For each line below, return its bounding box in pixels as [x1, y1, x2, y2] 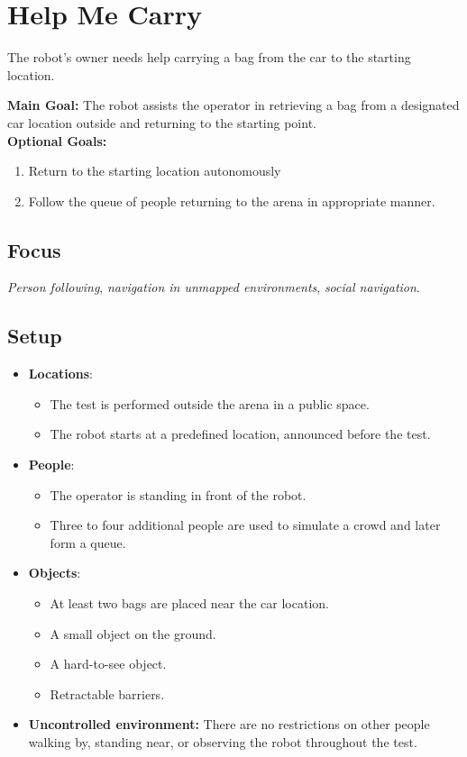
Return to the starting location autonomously [28, 161, 281, 180]
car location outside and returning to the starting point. [7, 113, 316, 132]
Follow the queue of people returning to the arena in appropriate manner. [28, 191, 435, 210]
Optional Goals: [7, 131, 107, 150]
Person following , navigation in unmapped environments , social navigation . [7, 278, 420, 296]
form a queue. [50, 533, 126, 552]
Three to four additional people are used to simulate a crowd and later [50, 515, 441, 534]
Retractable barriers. [50, 684, 165, 703]
